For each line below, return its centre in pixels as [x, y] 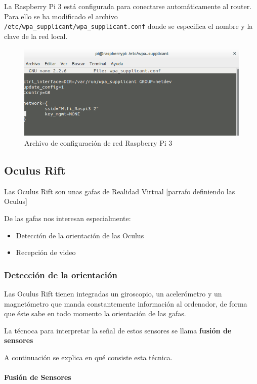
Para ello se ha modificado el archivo [61, 16]
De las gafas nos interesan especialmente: [68, 218]
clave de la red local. [36, 36]
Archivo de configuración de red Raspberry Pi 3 [98, 142]
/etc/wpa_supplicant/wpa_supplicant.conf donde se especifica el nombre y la [128, 26]
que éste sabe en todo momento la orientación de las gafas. [95, 313]
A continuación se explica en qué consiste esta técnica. [88, 357]
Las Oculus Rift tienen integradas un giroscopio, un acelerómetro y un [113, 293]
